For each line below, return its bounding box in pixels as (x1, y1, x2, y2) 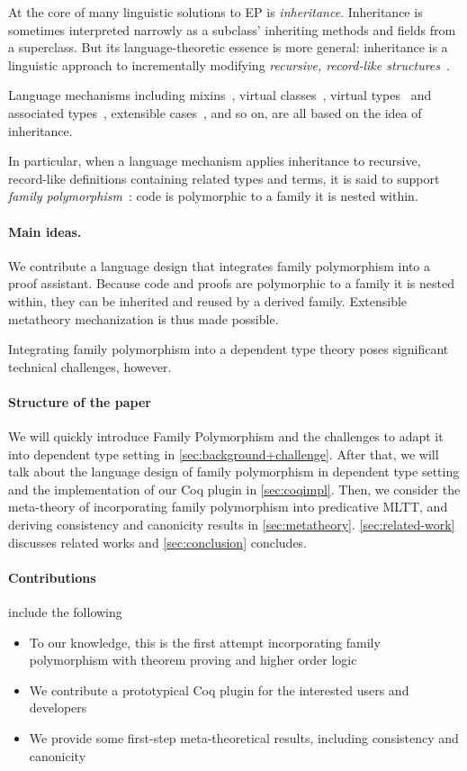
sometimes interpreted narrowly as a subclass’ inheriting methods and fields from (8, 20, 456, 39)
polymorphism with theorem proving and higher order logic (29, 650, 357, 669)
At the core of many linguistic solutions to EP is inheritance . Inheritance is (8, 3, 423, 21)
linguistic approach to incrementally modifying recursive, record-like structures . (8, 55, 450, 74)
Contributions (8, 567, 96, 586)
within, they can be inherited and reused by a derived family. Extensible (8, 291, 408, 310)
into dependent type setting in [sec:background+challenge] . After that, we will (8, 444, 439, 463)
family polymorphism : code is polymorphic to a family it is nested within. (8, 186, 418, 205)
